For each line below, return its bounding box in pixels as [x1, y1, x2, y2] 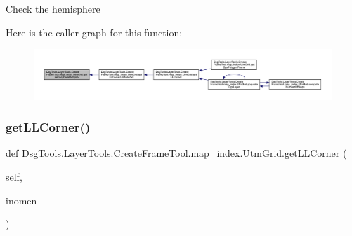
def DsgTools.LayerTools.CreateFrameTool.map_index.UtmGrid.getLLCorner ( [6, 146, 347, 160]
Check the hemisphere [6, 1, 100, 15]
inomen [6, 193, 37, 207]
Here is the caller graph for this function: [6, 25, 183, 39]
